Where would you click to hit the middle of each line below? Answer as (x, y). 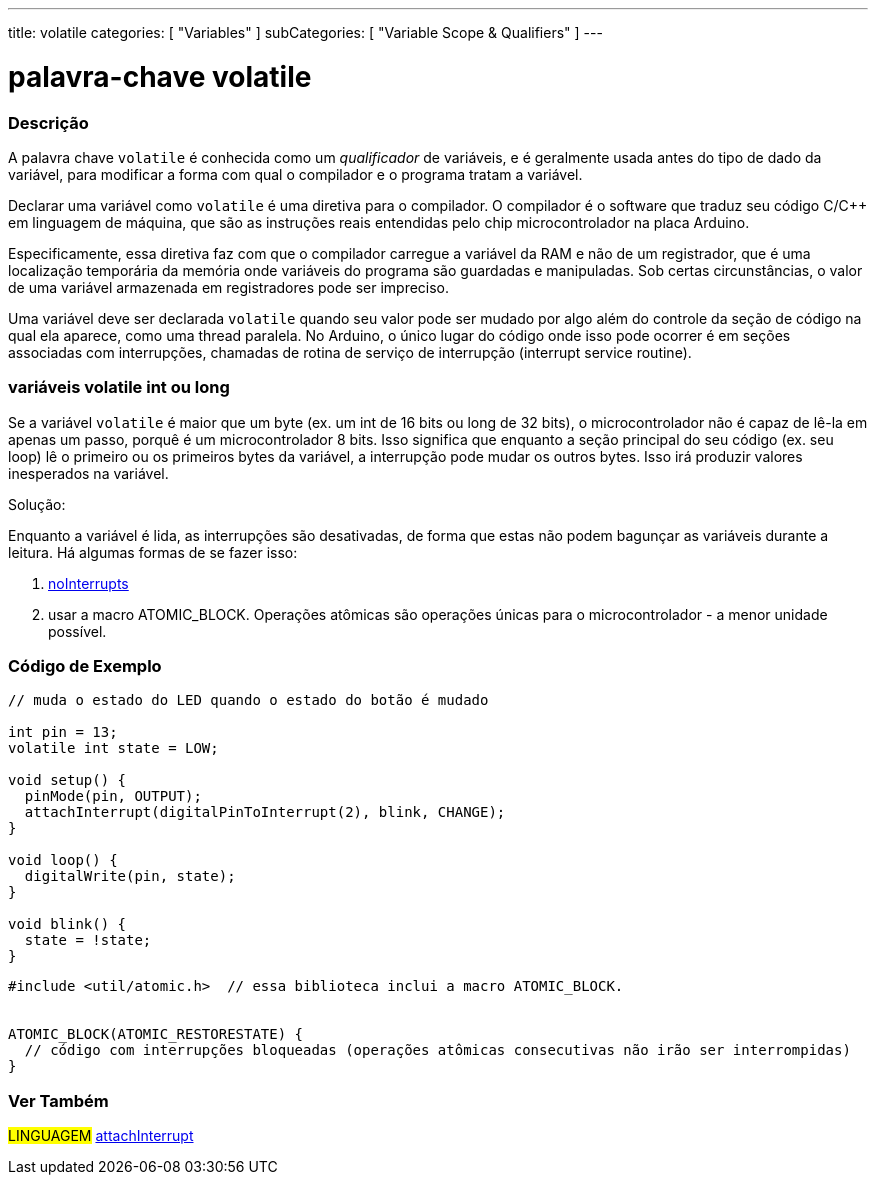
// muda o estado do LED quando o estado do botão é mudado (248, 700)
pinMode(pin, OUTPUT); (113, 796)
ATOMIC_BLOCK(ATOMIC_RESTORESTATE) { (156, 1034)
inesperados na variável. (88, 473)
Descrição (48, 122)
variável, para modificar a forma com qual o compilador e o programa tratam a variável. (295, 174)
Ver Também (58, 1100)
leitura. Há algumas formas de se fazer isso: (153, 552)
